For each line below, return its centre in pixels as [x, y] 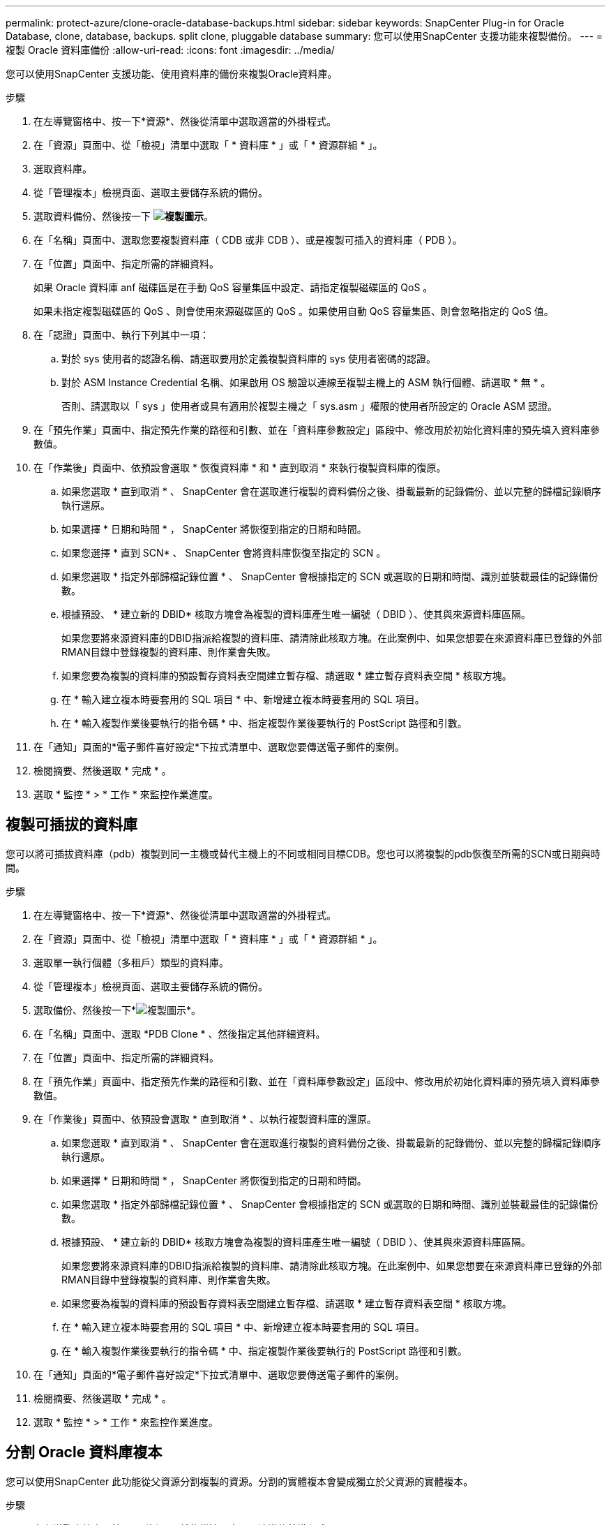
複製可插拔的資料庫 [71, 825]
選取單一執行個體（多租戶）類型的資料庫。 [131, 962]
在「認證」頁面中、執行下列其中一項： [121, 335]
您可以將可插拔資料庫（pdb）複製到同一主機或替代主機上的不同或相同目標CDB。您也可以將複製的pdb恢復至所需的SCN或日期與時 [303, 853]
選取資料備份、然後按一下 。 [123, 216]
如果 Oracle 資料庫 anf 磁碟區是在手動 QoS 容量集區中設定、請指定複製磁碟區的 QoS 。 [233, 287]
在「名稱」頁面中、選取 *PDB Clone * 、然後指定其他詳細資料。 [180, 1033]
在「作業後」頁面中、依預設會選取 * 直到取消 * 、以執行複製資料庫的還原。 [205, 1119]
